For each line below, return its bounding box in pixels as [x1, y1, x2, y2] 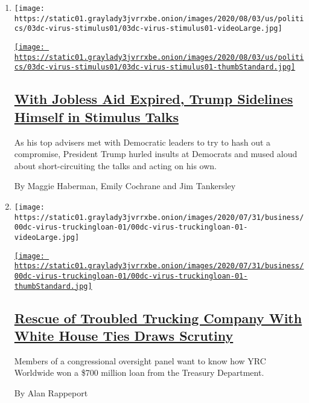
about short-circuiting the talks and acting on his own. [14, 159, 217, 172]
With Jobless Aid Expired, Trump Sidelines [14, 89, 293, 108]
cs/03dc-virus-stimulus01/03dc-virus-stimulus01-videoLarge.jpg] [14, 24, 282, 33]
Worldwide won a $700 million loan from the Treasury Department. [14, 366, 264, 379]
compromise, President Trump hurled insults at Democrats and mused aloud [14, 147, 298, 160]
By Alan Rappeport [14, 386, 88, 399]
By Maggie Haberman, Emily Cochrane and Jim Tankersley [14, 179, 236, 192]
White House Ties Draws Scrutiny [14, 326, 234, 344]
